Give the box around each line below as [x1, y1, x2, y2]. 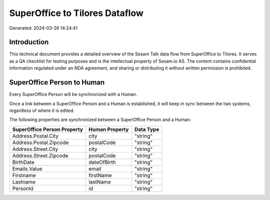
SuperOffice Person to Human [9, 78, 105, 87]
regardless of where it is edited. [9, 107, 75, 113]
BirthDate [12, 158, 34, 165]
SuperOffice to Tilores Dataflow [9, 7, 143, 18]
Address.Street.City [12, 145, 58, 152]
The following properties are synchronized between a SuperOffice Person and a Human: [9, 116, 191, 122]
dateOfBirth [88, 158, 116, 165]
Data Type [134, 125, 159, 132]
